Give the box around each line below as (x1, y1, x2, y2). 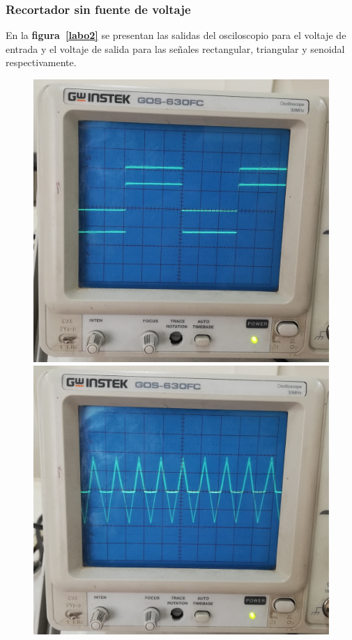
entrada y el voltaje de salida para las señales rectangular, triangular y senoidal (6, 41, 345, 56)
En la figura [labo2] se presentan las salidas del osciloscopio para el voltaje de (6, 28, 346, 42)
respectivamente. (6, 55, 77, 70)
